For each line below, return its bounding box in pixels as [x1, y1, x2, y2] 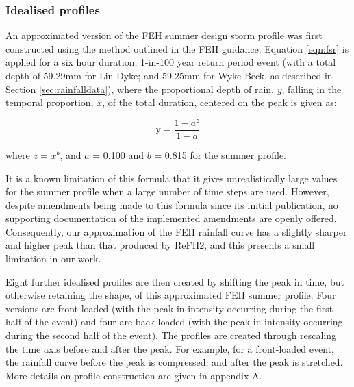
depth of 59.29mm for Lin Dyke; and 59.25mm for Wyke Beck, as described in [5, 68, 333, 82]
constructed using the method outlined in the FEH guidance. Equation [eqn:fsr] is [5, 41, 349, 55]
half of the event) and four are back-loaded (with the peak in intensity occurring [5, 314, 343, 329]
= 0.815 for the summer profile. [154, 147, 287, 162]
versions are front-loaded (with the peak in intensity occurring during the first [5, 301, 333, 315]
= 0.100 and [92, 147, 144, 162]
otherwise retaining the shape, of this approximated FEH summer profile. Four [5, 288, 336, 302]
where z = [5, 147, 48, 162]
